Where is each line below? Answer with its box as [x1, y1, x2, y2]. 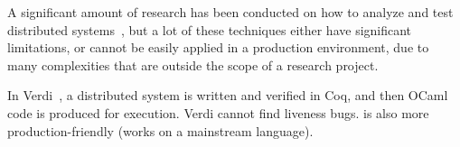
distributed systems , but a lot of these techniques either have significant [7, 20, 412, 39]
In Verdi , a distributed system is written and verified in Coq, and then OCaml [7, 86, 448, 105]
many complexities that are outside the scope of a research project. [7, 55, 379, 74]
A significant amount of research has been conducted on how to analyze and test [7, 3, 454, 21]
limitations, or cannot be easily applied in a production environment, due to [7, 38, 429, 57]
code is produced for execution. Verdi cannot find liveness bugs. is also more [7, 103, 429, 122]
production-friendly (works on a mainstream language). [7, 121, 314, 140]
